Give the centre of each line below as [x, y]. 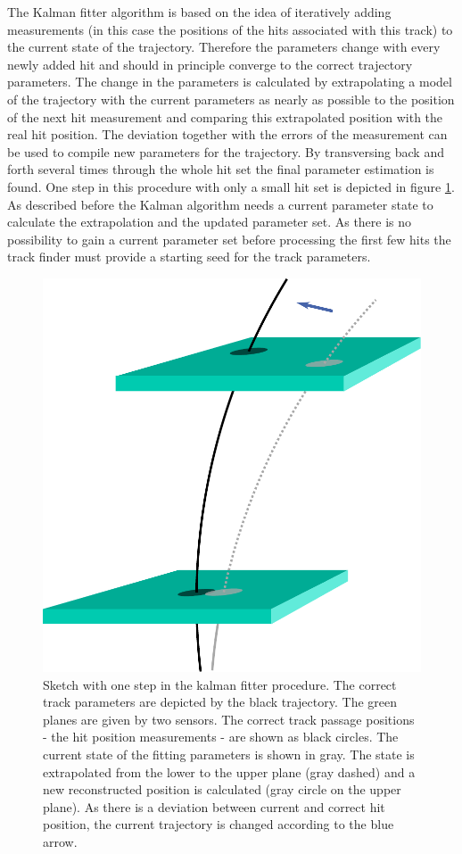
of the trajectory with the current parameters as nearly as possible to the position [231, 99]
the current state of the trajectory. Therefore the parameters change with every [224, 47]
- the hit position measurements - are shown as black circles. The [221, 737]
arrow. [60, 841]
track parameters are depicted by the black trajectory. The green [220, 702]
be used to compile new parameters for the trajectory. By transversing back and [226, 151]
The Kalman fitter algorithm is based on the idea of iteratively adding [199, 12]
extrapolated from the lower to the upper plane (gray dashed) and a [229, 771]
